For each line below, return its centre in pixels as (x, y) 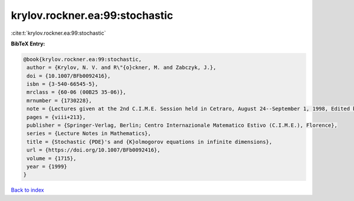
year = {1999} (47, 167)
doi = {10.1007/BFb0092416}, (69, 76)
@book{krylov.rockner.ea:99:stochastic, (82, 59)
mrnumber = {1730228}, (60, 100)
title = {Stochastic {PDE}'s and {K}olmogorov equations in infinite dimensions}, (150, 142)
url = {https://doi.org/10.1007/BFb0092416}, (94, 150)
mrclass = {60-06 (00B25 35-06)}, (76, 92)
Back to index (27, 190)
